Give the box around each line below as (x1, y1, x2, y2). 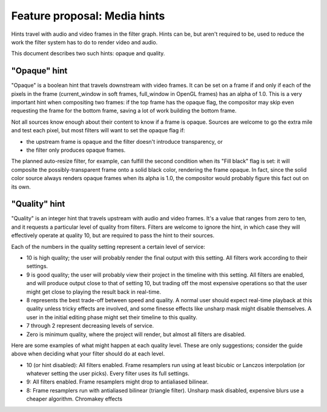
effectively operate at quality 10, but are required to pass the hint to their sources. (11, 232, 215, 239)
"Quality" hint (11, 199, 65, 209)
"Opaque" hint (11, 66, 68, 76)
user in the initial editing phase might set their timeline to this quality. (26, 313, 198, 321)
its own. (11, 183, 31, 191)
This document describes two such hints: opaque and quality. (11, 50, 165, 57)
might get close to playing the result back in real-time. (26, 288, 162, 295)
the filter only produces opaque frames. (26, 146, 126, 154)
